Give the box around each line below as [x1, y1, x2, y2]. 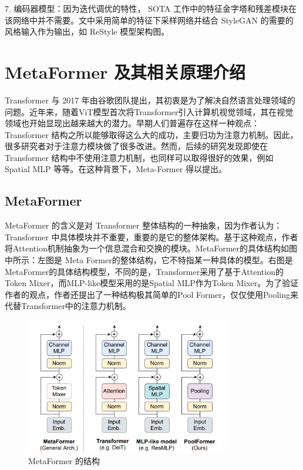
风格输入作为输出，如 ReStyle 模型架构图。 [5, 25, 170, 38]
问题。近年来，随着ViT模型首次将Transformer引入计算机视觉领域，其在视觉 [5, 105, 294, 117]
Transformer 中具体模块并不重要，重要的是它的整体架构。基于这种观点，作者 [5, 230, 298, 243]
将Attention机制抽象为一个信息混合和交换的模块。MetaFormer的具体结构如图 [5, 242, 298, 254]
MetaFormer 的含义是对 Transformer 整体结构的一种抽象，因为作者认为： [5, 219, 282, 231]
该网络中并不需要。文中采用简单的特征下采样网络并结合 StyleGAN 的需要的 [5, 14, 294, 26]
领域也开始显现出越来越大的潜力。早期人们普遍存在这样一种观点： [5, 117, 260, 129]
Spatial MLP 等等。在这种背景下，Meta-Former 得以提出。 [5, 163, 227, 175]
